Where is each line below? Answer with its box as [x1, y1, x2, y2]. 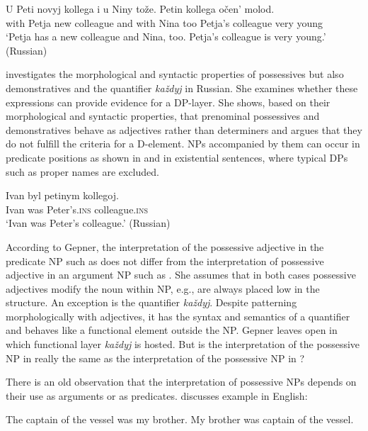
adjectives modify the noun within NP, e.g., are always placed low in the [6, 281, 320, 296]
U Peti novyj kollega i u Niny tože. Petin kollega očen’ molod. [6, 1, 275, 16]
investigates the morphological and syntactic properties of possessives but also [6, 67, 344, 82]
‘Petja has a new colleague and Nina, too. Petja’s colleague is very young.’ [6, 29, 326, 44]
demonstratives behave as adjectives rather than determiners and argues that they [6, 122, 362, 137]
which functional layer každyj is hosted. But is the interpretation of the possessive [6, 337, 360, 352]
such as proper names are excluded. [6, 164, 159, 179]
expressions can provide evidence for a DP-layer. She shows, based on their [6, 94, 330, 109]
